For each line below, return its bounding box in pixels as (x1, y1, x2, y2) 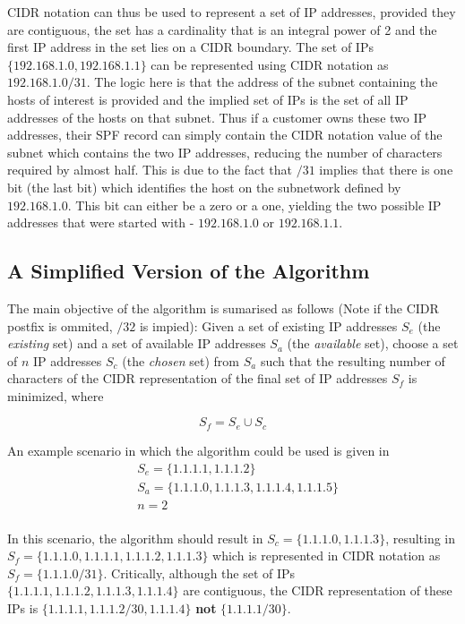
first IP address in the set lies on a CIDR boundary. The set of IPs (7, 38, 374, 56)
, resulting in (385, 528, 456, 547)
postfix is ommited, (7, 316, 113, 335)
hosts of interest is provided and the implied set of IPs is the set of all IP (7, 90, 409, 108)
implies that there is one (319, 160, 453, 179)
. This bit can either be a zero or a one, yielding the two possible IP (67, 195, 442, 214)
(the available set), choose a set (287, 334, 459, 353)
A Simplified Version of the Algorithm (7, 257, 370, 285)
